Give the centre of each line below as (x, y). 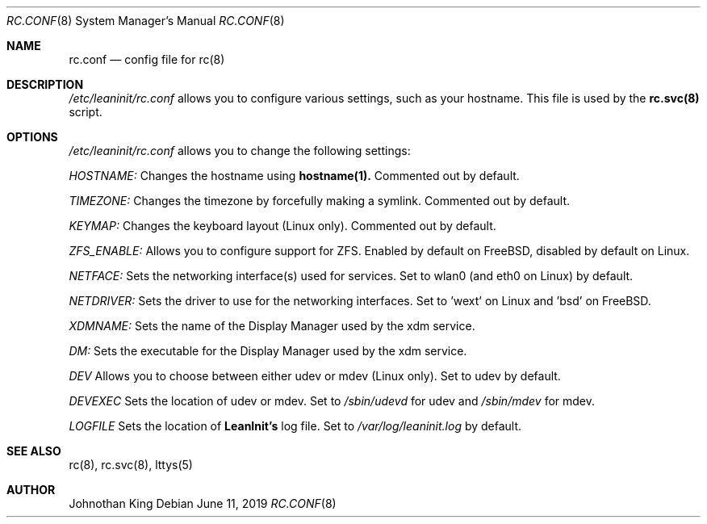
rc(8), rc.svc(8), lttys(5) (131, 465)
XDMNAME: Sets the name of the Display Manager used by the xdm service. (272, 326)
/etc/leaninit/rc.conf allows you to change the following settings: (240, 151)
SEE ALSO (34, 451)
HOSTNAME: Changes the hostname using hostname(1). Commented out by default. (294, 176)
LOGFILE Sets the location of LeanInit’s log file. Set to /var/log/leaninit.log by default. (295, 426)
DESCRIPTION (45, 84)
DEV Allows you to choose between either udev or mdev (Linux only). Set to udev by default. (315, 376)
